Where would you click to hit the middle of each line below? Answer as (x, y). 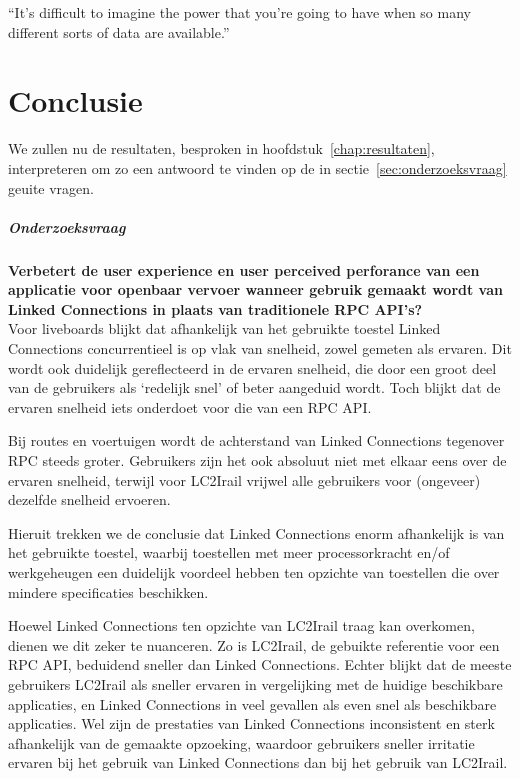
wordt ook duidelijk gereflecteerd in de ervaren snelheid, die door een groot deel (252, 367)
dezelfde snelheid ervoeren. (89, 499)
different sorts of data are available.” (119, 31)
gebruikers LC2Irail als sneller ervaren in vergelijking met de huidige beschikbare (255, 683)
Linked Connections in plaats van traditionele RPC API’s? (215, 308)
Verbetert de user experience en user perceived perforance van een (244, 269)
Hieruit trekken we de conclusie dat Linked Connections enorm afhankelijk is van (256, 532)
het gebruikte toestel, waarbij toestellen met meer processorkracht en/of (229, 552)
